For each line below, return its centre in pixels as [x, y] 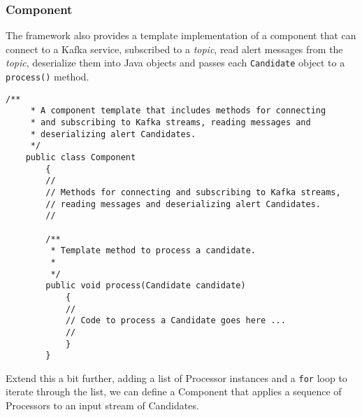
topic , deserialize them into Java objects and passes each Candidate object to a [175, 63]
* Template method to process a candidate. [153, 251]
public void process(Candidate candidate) [146, 286]
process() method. [48, 77]
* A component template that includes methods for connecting [178, 111]
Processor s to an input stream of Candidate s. [102, 405]
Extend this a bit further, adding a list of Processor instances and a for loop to [176, 377]
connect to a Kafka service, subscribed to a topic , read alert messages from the [174, 49]
